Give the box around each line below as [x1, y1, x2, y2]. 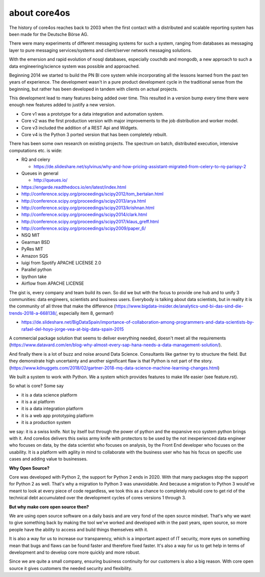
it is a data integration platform [21, 406, 83, 412]
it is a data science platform [21, 392, 78, 398]
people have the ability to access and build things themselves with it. [9, 526, 148, 532]
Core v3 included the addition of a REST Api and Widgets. [21, 124, 138, 130]
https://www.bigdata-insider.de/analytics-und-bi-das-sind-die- [115, 303, 244, 309]
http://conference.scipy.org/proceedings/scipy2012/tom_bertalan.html [21, 191, 164, 197]
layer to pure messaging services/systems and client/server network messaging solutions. [9, 47, 192, 53]
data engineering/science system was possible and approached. [9, 63, 140, 69]
